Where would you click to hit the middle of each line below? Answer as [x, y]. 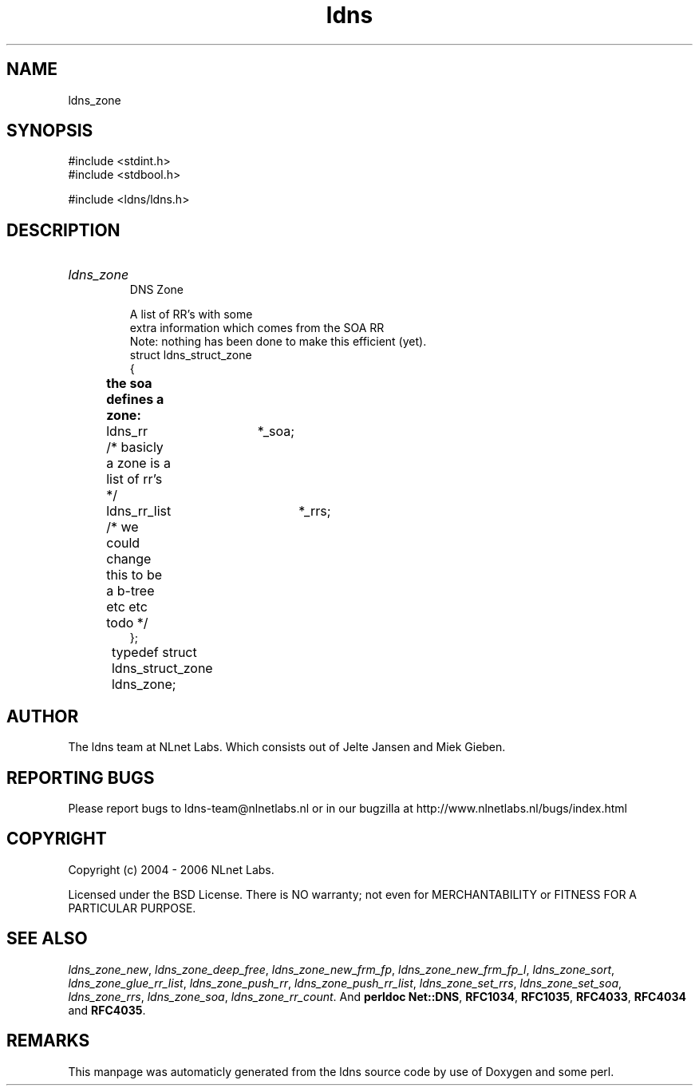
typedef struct [154, 653]
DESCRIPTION [63, 230]
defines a [135, 400]
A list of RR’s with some [191, 315]
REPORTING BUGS [81, 777]
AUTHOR [43, 716]
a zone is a [138, 463]
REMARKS [48, 1041]
